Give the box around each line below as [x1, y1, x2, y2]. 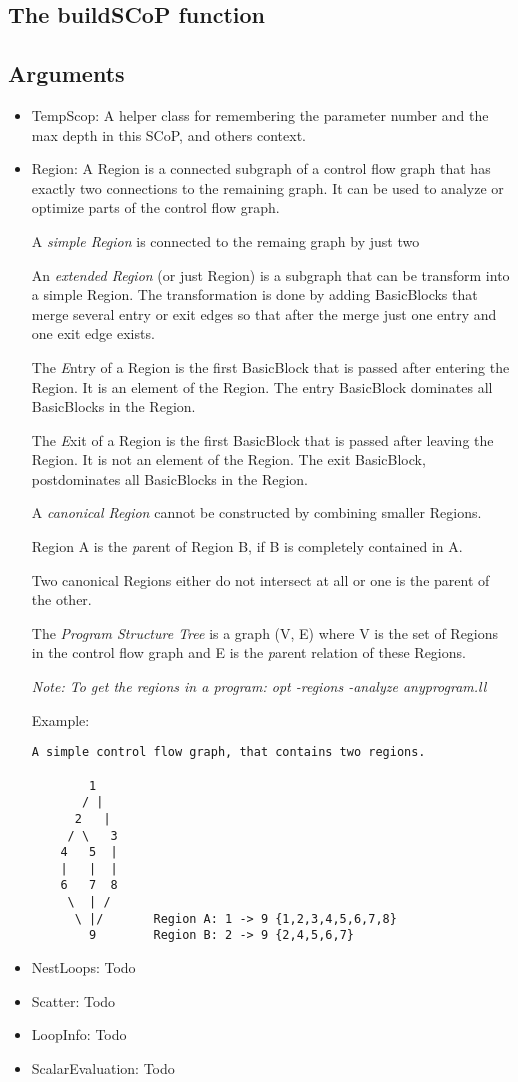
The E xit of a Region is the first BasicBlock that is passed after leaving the [31, 429, 494, 450]
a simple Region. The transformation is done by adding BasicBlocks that [31, 284, 478, 305]
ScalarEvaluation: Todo [31, 1057, 175, 1078]
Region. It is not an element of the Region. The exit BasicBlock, [31, 449, 426, 470]
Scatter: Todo [31, 990, 116, 1011]
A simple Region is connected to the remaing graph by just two [31, 230, 420, 251]
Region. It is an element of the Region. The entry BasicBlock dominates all [31, 376, 493, 397]
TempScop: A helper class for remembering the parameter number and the [31, 104, 489, 125]
